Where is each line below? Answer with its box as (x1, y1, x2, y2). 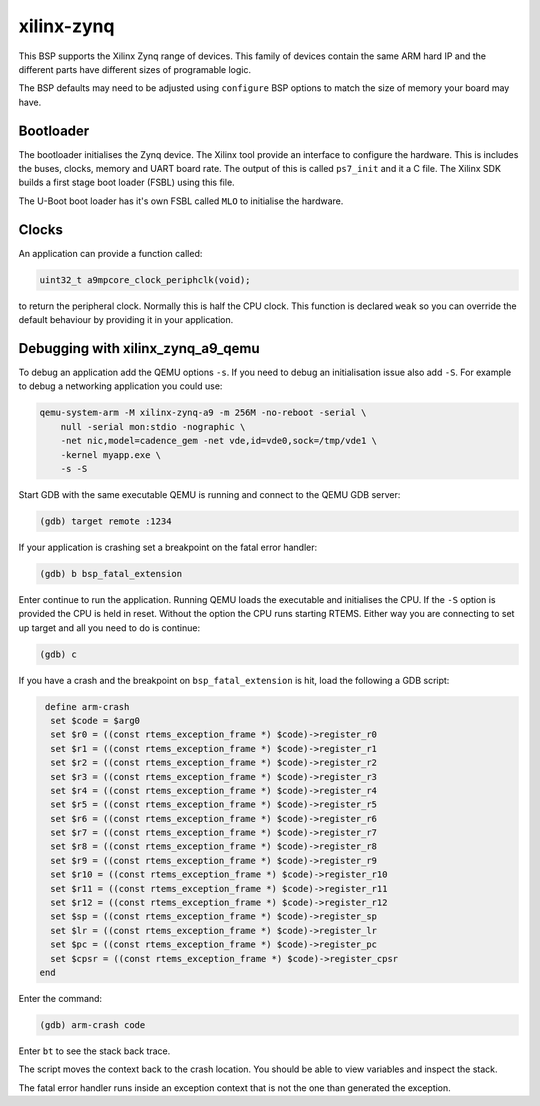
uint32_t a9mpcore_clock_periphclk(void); (39, 274, 251, 285)
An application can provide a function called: (18, 247, 203, 259)
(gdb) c (39, 648, 77, 660)
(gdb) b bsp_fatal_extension (39, 568, 183, 579)
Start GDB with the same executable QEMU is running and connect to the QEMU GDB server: (18, 488, 401, 500)
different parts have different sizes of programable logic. (18, 63, 252, 75)
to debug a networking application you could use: (18, 380, 223, 392)
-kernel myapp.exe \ (60, 449, 162, 460)
